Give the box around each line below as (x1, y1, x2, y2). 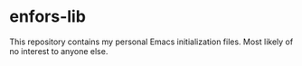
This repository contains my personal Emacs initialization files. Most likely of (9, 36, 294, 47)
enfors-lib (9, 6, 86, 27)
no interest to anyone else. (9, 45, 109, 56)
